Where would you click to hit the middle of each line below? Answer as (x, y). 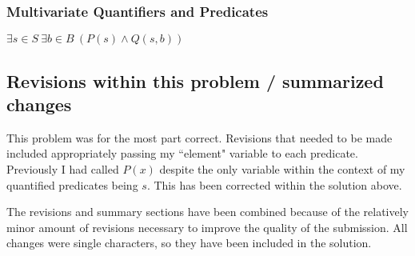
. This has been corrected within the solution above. (274, 184)
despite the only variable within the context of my (282, 169)
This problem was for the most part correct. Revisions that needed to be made (200, 137)
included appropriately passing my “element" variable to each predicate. (182, 153)
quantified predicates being (72, 184)
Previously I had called (63, 169)
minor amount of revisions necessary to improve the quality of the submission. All (207, 227)
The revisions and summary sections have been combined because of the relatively (207, 212)
